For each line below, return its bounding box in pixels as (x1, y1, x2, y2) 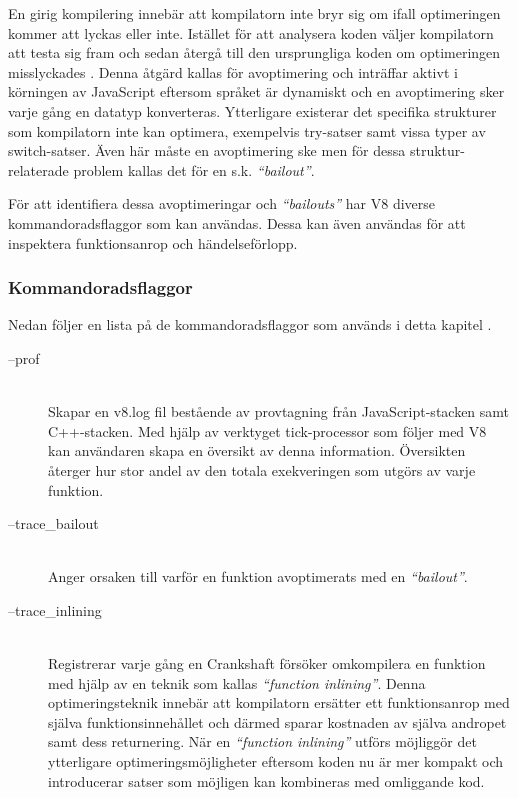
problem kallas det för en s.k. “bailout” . (73, 159, 315, 180)
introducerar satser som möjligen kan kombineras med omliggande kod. (48, 770, 485, 791)
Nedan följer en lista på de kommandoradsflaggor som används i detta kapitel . (8, 314, 492, 335)
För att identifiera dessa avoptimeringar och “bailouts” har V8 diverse (8, 193, 436, 214)
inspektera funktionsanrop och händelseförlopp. (8, 232, 298, 253)
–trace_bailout (8, 513, 99, 534)
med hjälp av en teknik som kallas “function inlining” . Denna (48, 672, 426, 693)
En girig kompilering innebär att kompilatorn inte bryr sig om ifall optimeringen (8, 3, 501, 23)
